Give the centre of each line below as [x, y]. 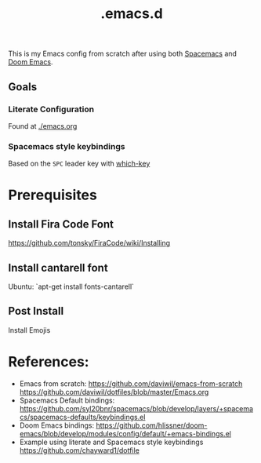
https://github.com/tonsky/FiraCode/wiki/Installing [89, 243]
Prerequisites [53, 195]
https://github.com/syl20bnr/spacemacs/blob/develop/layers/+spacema [136, 408]
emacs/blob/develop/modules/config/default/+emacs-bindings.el [125, 433]
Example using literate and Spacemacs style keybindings [111, 442]
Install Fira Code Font [61, 224]
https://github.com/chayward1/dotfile [79, 450]
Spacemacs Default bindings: [67, 400]
